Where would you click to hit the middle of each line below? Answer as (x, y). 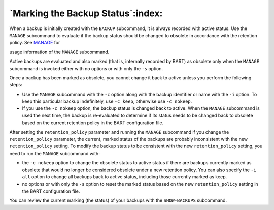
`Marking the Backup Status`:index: (86, 13)
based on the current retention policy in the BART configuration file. (93, 123)
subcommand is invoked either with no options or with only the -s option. (86, 68)
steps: (16, 85)
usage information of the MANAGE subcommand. (59, 52)
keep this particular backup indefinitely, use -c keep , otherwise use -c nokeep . (107, 101)
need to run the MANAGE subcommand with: (55, 153)
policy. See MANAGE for (35, 43)
